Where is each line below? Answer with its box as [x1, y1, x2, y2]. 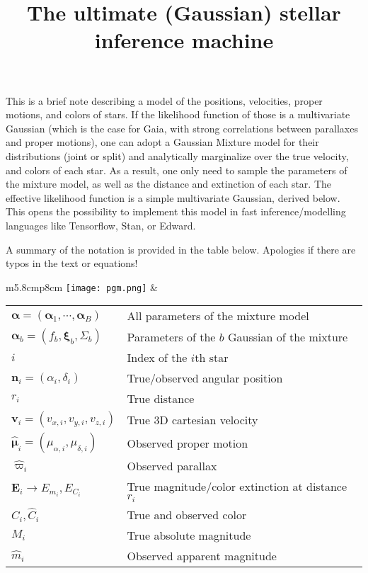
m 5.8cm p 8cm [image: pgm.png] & [6, 279, 158, 294]
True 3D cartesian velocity [127, 411, 258, 428]
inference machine [94, 25, 274, 55]
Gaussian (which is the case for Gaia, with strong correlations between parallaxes [6, 120, 358, 135]
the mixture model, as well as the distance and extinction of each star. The [6, 176, 332, 191]
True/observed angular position [127, 370, 283, 387]
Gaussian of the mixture [227, 328, 348, 345]
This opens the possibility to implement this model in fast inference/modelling [6, 204, 346, 219]
